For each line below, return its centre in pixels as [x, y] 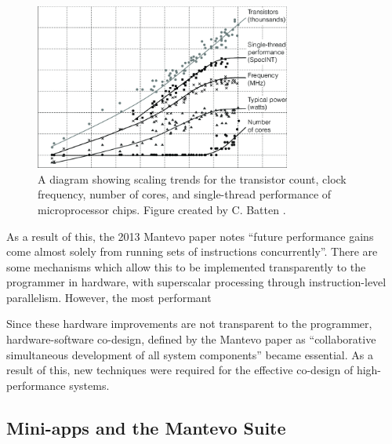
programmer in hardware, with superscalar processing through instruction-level [196, 282]
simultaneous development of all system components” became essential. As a [190, 354]
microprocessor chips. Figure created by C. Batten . [162, 209]
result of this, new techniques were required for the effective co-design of [180, 370]
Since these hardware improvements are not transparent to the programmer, [189, 324]
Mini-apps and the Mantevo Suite [146, 427]
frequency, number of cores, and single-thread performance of [185, 194]
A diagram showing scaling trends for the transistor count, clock [192, 178]
